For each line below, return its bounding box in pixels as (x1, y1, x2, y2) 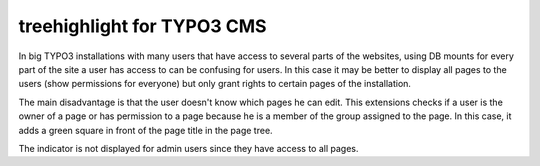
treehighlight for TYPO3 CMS (18, 15, 267, 37)
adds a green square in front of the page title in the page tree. (18, 124, 274, 136)
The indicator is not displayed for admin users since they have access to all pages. (18, 142, 359, 154)
